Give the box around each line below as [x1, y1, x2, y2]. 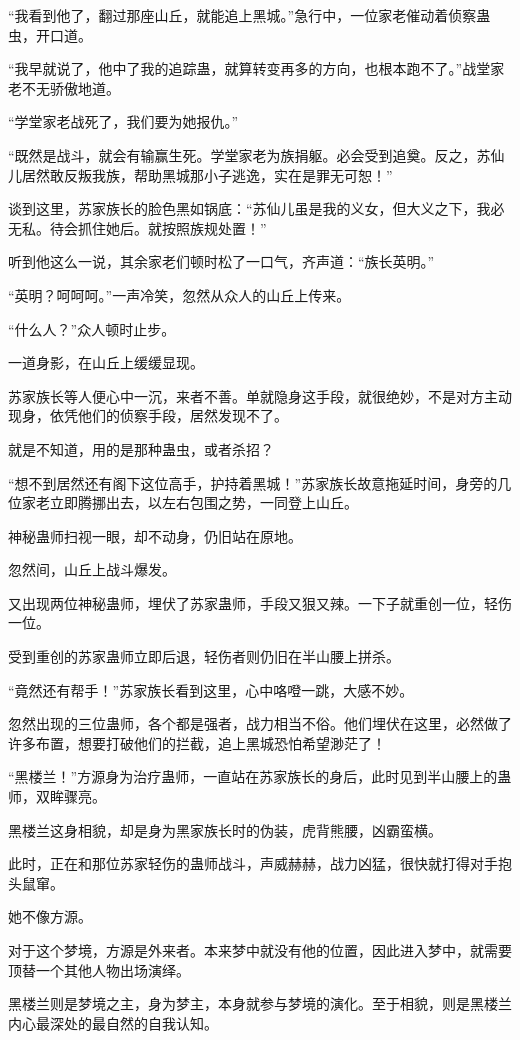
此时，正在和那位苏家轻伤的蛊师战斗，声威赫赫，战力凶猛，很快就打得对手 [8, 853, 498, 874]
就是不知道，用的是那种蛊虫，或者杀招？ [8, 438, 274, 459]
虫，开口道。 [8, 24, 92, 45]
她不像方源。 [8, 906, 92, 927]
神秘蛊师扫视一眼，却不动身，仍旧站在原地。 [8, 525, 302, 546]
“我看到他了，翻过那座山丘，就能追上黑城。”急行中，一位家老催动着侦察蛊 [8, 5, 491, 25]
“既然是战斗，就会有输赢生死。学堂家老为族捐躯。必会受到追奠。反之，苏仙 [8, 144, 505, 165]
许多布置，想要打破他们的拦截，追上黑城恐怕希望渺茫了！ [8, 732, 386, 753]
